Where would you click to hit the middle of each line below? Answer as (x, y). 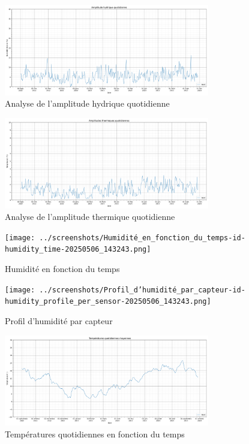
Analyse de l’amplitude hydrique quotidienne (87, 103)
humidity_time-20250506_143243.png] (78, 250)
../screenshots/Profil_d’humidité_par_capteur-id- (142, 290)
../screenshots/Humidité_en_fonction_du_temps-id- (142, 238)
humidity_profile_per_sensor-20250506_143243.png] (108, 302)
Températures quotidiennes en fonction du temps (95, 434)
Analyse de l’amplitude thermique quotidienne (90, 217)
